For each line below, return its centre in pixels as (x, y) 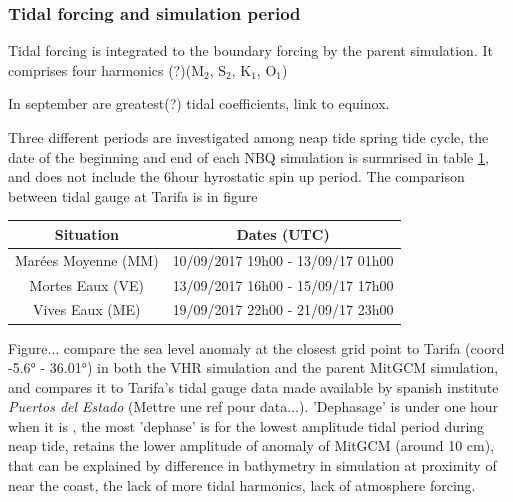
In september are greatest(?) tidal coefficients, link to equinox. (199, 103)
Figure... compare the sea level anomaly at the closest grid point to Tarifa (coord (256, 347)
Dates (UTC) (283, 233)
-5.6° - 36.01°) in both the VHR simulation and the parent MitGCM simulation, (253, 367)
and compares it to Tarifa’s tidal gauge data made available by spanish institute (253, 386)
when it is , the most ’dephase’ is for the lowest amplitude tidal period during (246, 425)
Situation (86, 233)
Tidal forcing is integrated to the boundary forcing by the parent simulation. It (250, 50)
